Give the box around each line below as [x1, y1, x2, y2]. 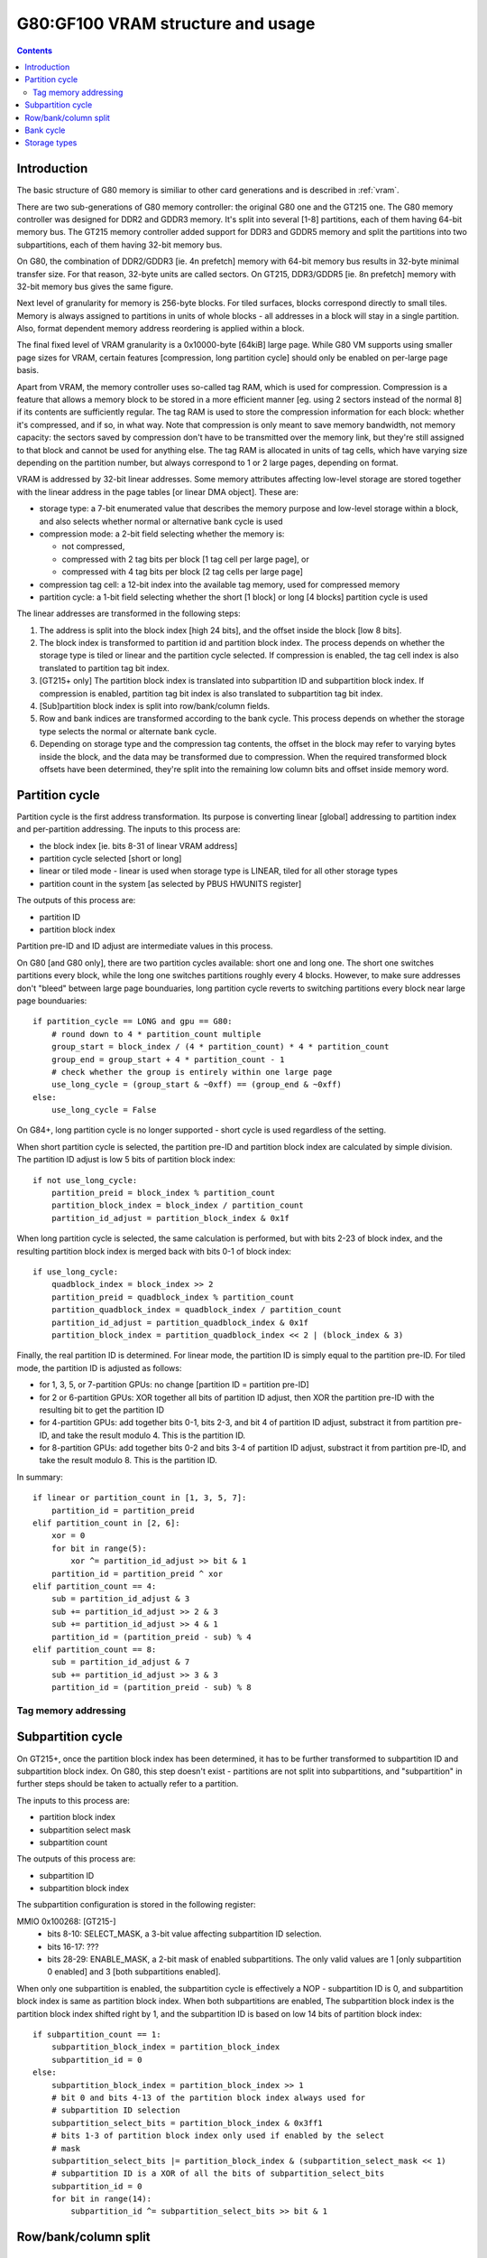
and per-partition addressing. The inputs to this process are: [16, 824, 241, 835]
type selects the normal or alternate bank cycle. [39, 725, 217, 736]
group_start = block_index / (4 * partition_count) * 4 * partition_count [51, 1041, 390, 1052]
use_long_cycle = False [51, 1105, 157, 1115]
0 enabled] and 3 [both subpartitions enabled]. [47, 1966, 221, 1977]
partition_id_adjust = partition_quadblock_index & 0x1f [51, 1317, 308, 1328]
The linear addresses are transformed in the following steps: [16, 608, 241, 619]
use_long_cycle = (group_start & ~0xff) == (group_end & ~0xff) [51, 1079, 342, 1090]
